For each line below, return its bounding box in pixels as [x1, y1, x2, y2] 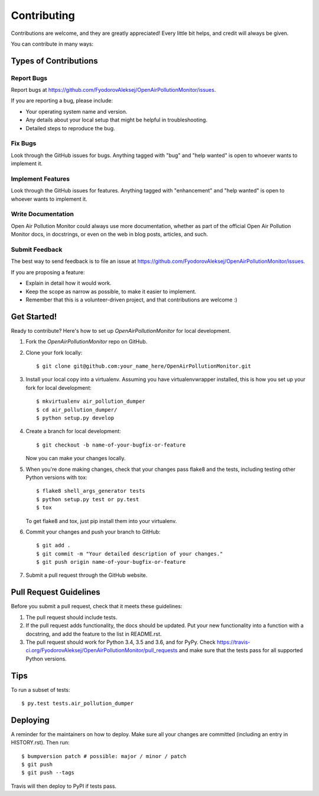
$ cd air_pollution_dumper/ [36, 406, 118, 413]
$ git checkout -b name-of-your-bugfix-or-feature [36, 441, 186, 448]
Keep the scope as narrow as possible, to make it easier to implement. [25, 288, 197, 295]
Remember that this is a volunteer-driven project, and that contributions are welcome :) [25, 296, 237, 303]
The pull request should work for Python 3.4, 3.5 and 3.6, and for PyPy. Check [25, 638, 216, 646]
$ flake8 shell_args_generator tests [36, 487, 146, 495]
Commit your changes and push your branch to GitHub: [25, 528, 161, 535]
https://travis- [216, 638, 250, 646]
